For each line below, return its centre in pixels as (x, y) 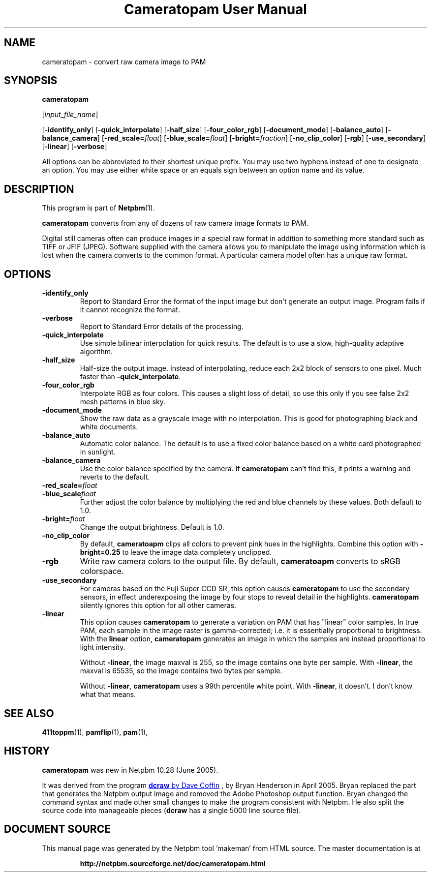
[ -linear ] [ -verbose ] (75, 147)
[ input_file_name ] (70, 115)
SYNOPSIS (31, 81)
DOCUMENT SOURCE (57, 829)
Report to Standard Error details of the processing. (162, 327)
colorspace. (102, 571)
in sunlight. (98, 452)
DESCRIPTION (39, 189)
